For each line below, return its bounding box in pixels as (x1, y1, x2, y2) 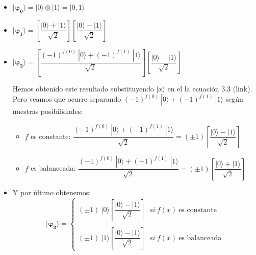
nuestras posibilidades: (12, 106, 83, 117)
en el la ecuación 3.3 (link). (167, 83, 252, 94)
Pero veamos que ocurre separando (12, 94, 121, 104)
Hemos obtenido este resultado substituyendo (12, 83, 154, 94)
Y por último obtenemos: (12, 187, 91, 197)
